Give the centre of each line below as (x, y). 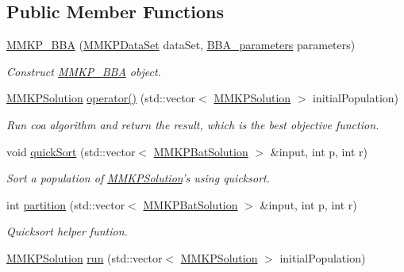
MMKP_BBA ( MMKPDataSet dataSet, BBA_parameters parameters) (181, 45)
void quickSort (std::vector (71, 151)
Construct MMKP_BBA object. (84, 71)
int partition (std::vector (66, 204)
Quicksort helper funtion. (67, 231)
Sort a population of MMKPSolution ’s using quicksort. (139, 178)
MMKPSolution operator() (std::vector (101, 98)
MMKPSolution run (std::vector (85, 257)
